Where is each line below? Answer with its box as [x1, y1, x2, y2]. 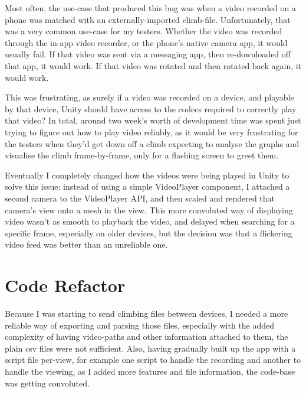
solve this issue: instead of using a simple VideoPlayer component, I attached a [5, 180, 290, 193]
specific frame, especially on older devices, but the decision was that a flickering [5, 226, 292, 239]
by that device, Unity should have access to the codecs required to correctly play [5, 102, 297, 115]
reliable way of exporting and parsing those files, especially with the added [5, 319, 275, 331]
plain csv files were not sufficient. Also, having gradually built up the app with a [5, 342, 296, 354]
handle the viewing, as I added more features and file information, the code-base [5, 365, 295, 377]
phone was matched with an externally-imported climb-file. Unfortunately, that [5, 13, 291, 25]
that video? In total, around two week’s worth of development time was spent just [5, 114, 301, 126]
